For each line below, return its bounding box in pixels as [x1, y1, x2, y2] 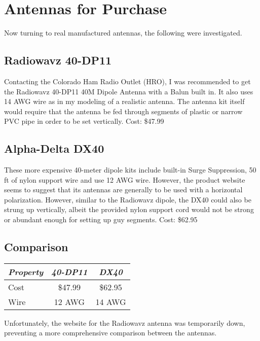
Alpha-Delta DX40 [4, 141, 104, 156]
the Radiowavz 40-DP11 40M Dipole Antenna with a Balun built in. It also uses [4, 86, 253, 96]
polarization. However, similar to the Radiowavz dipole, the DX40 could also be [4, 194, 251, 204]
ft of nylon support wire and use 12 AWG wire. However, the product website [4, 174, 245, 185]
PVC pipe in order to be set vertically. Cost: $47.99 [4, 116, 164, 126]
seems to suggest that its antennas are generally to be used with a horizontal [4, 184, 243, 195]
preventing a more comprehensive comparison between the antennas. [4, 327, 217, 338]
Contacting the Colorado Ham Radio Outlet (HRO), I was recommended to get [4, 76, 251, 86]
